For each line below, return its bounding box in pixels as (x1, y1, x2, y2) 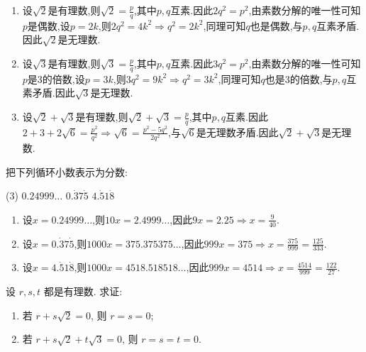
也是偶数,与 (250, 18, 303, 33)
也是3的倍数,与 (265, 71, 333, 86)
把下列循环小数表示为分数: (6, 164, 128, 179)
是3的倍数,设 (27, 71, 85, 86)
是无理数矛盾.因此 (196, 124, 279, 139)
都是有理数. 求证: (43, 284, 123, 299)
